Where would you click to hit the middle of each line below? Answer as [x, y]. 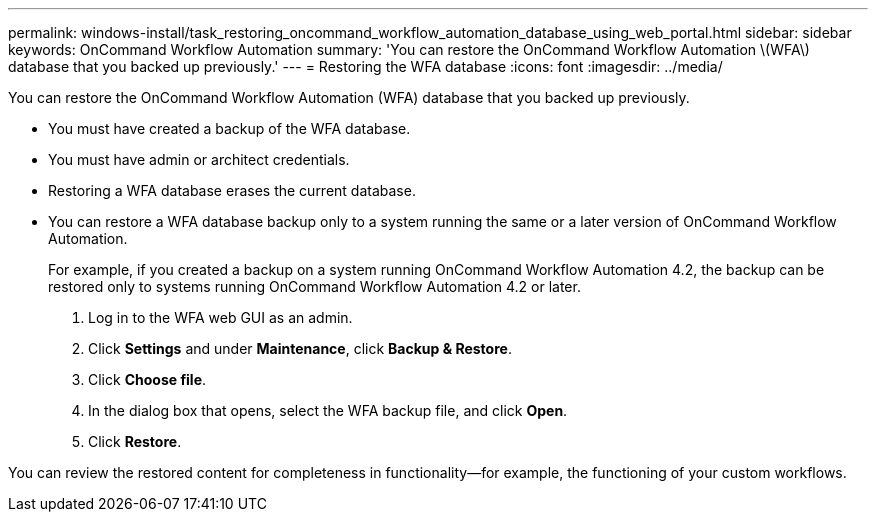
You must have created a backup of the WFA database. [229, 128]
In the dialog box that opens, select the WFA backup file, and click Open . [328, 410]
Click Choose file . [147, 379]
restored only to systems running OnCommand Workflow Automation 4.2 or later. [314, 286]
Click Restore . [135, 441]
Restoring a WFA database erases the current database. [232, 190]
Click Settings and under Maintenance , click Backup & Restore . [300, 348]
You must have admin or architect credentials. [199, 159]
